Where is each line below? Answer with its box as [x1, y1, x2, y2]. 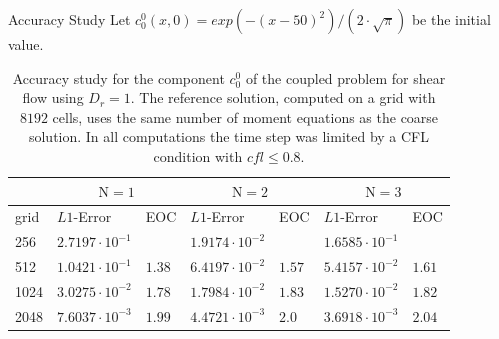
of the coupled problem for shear [245, 67, 446, 88]
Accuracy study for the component [12, 67, 225, 88]
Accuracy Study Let [8, 9, 131, 29]
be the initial [411, 9, 491, 29]
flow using [22, 87, 84, 108]
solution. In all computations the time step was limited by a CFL [28, 126, 430, 147]
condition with [153, 145, 243, 166]
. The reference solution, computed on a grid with [130, 87, 436, 108]
